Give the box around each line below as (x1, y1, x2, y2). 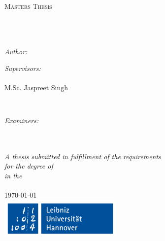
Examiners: (4, 115, 39, 125)
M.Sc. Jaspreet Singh (4, 82, 68, 92)
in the (4, 170, 22, 180)
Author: (4, 46, 28, 56)
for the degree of (4, 161, 53, 171)
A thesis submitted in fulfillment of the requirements (4, 151, 161, 161)
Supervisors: (4, 63, 41, 73)
